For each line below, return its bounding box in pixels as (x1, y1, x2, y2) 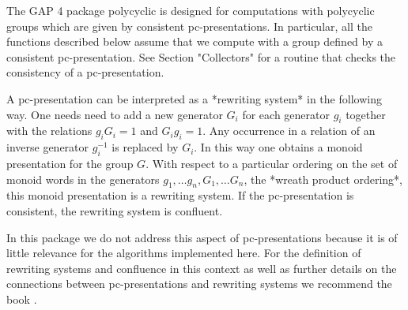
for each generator (242, 106, 330, 122)
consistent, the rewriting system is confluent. (6, 202, 223, 218)
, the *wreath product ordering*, (244, 170, 402, 187)
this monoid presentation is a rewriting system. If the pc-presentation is (6, 187, 354, 204)
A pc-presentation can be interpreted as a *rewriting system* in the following (6, 90, 382, 106)
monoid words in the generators (6, 170, 160, 187)
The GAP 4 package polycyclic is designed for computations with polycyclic (6, 2, 375, 18)
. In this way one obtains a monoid (194, 139, 363, 155)
